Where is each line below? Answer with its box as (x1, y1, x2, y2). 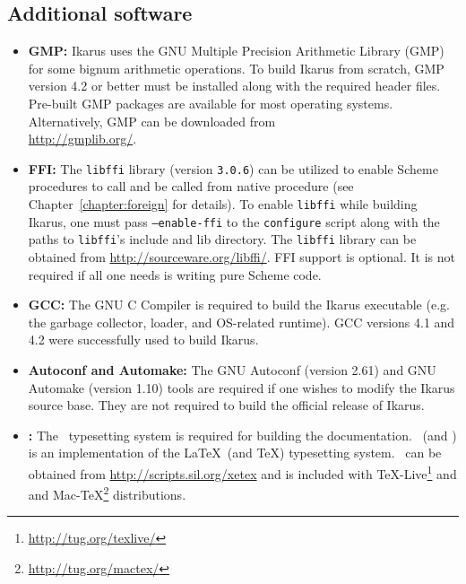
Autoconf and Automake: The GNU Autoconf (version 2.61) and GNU (28, 360, 436, 379)
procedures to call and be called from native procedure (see (28, 177, 354, 196)
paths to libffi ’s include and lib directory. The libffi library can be (28, 230, 417, 248)
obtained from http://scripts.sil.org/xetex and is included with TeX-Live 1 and (28, 461, 457, 483)
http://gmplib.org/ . (28, 129, 137, 148)
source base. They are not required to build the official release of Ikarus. (28, 396, 425, 414)
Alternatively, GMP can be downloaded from (28, 111, 276, 130)
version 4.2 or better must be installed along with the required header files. (28, 76, 441, 95)
